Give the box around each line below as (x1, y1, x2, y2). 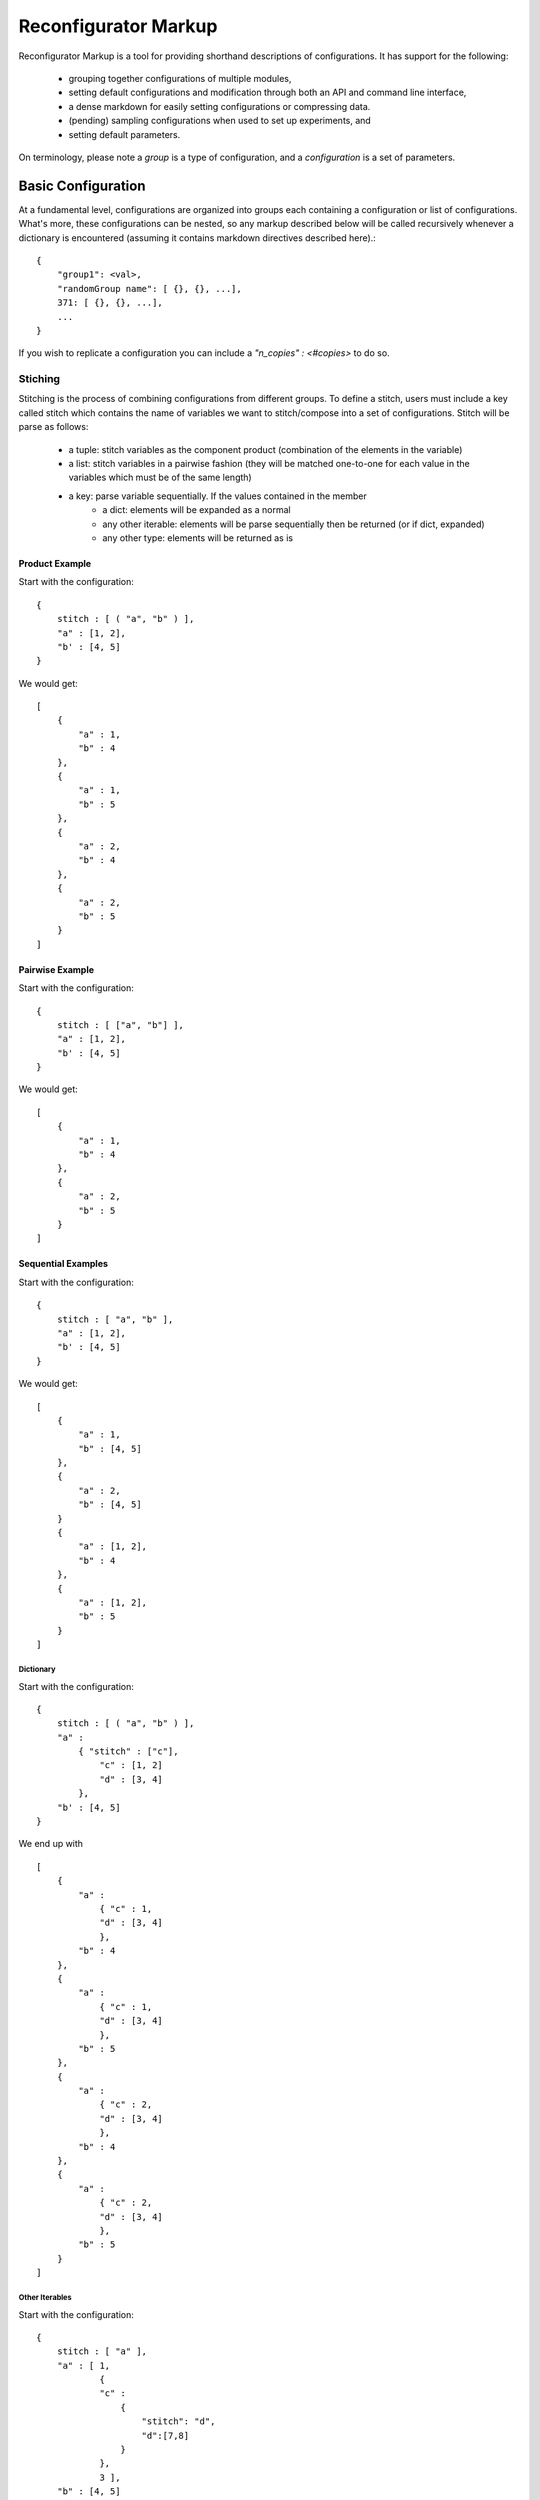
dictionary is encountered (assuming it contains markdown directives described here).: (18, 231, 377, 244)
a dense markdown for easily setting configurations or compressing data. (68, 100, 371, 112)
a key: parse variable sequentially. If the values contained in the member (68, 490, 367, 502)
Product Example (18, 557, 92, 569)
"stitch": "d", (141, 2416, 216, 2427)
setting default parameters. (68, 128, 181, 140)
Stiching (18, 372, 60, 386)
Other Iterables (18, 2292, 72, 2302)
